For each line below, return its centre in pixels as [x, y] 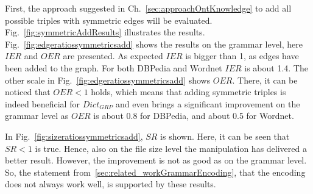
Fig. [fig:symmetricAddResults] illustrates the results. [105, 32]
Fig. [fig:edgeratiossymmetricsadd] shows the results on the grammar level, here [154, 44]
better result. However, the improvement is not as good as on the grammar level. [156, 160]
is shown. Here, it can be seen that [225, 136]
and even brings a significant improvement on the [208, 103]
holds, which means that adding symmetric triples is [188, 92]
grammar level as [37, 116]
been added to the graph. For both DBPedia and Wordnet [114, 67]
